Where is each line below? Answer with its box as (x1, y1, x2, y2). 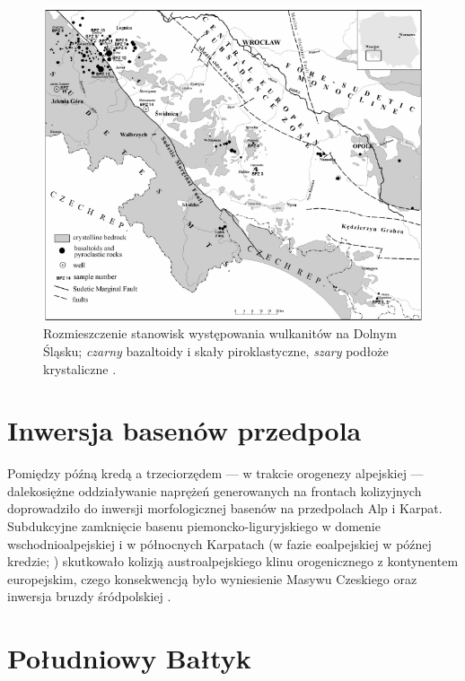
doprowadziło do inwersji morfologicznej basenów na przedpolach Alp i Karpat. (7, 499, 443, 518)
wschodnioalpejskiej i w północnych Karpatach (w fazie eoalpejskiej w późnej (7, 534, 432, 553)
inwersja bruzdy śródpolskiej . (7, 587, 171, 606)
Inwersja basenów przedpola (7, 412, 362, 449)
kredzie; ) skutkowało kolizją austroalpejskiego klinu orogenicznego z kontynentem (7, 552, 459, 571)
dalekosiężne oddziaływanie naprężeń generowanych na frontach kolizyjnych (7, 481, 422, 500)
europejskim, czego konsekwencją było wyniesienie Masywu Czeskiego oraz (7, 569, 417, 588)
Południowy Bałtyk (7, 640, 251, 677)
